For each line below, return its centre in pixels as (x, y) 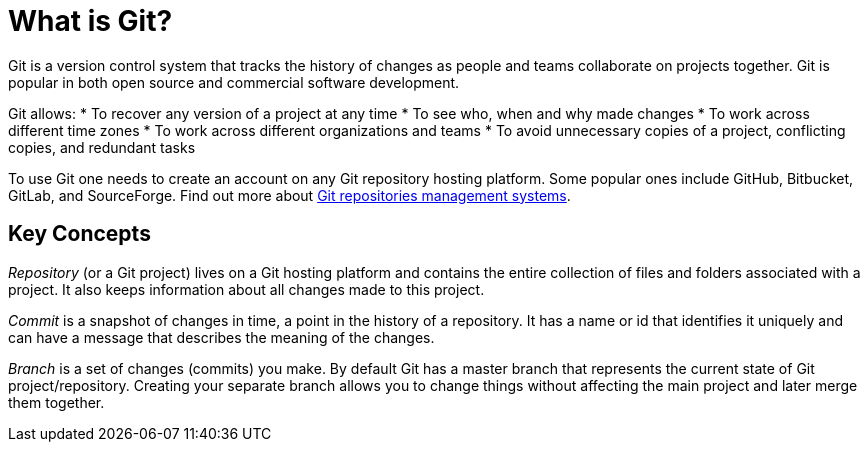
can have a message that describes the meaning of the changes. (221, 337)
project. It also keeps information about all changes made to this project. (246, 289)
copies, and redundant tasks (102, 147)
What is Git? (90, 21)
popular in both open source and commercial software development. (234, 82)
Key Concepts (79, 234)
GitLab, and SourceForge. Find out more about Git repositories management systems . (289, 195)
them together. (56, 402)
